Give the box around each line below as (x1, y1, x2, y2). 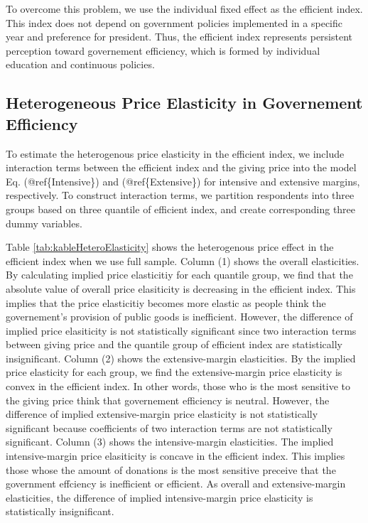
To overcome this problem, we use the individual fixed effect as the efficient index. (6, 1, 363, 16)
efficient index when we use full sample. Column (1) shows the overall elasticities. (6, 253, 359, 268)
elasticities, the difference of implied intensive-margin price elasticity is (6, 490, 313, 505)
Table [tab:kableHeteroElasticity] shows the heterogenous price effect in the (6, 239, 334, 254)
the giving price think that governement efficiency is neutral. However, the (6, 392, 330, 407)
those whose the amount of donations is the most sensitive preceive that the (6, 462, 336, 477)
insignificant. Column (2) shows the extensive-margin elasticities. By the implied (6, 350, 356, 365)
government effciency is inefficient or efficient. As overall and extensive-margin (6, 476, 346, 491)
